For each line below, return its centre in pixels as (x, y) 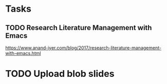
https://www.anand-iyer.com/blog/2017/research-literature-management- (83, 48)
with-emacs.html (23, 53)
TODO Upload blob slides (60, 74)
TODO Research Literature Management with (79, 28)
